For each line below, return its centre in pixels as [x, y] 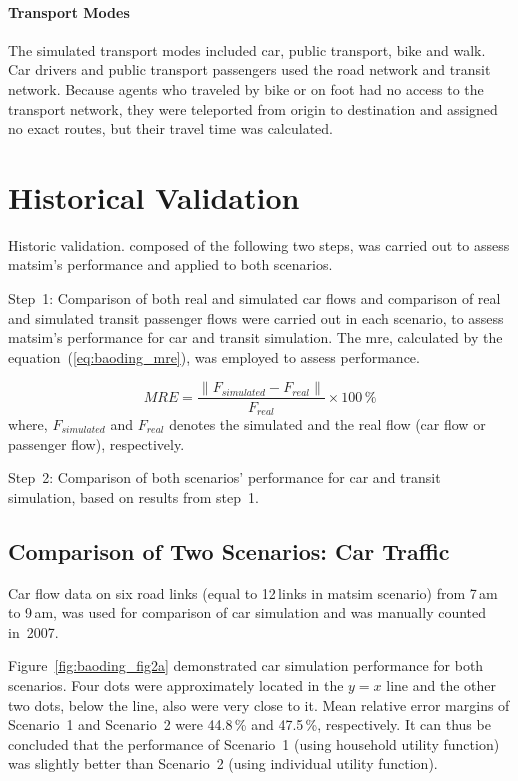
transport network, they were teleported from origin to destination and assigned [253, 108]
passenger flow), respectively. [96, 443]
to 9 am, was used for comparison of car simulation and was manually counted [247, 612]
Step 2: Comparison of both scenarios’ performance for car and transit [224, 477]
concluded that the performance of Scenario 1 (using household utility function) [254, 743]
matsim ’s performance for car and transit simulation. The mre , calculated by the [255, 337]
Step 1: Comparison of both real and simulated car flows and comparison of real [254, 298]
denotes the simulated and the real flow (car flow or [327, 423]
